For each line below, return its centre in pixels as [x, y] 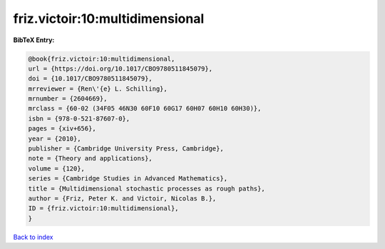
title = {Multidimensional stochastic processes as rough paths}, [147, 188]
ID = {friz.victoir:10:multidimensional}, [103, 208]
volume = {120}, [57, 168]
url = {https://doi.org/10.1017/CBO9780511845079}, [120, 68]
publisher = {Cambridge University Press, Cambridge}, [126, 149]
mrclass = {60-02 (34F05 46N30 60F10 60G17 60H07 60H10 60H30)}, [145, 108]
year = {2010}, [55, 138]
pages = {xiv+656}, [62, 129]
